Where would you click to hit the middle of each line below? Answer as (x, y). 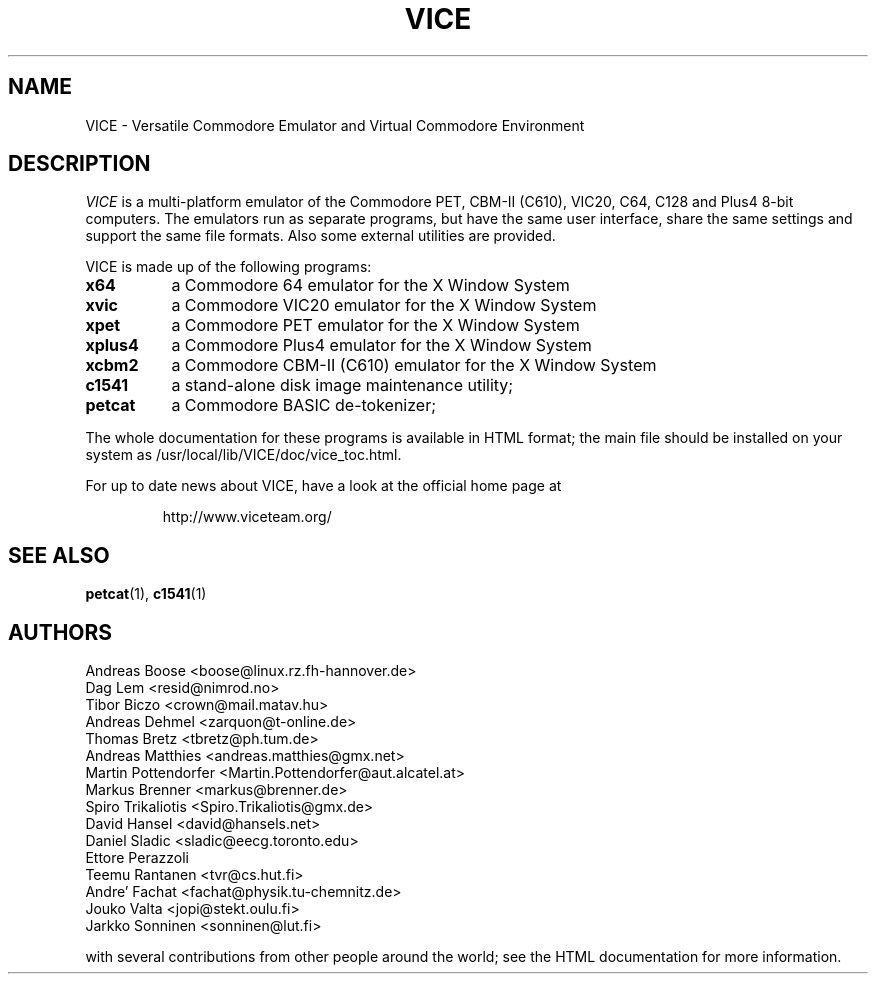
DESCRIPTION (79, 164)
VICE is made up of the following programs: (228, 267)
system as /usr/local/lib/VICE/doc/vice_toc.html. (243, 455)
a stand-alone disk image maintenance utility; (342, 385)
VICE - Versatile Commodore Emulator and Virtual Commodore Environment (335, 125)
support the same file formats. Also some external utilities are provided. (320, 236)
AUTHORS (60, 632)
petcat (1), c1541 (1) (146, 594)
